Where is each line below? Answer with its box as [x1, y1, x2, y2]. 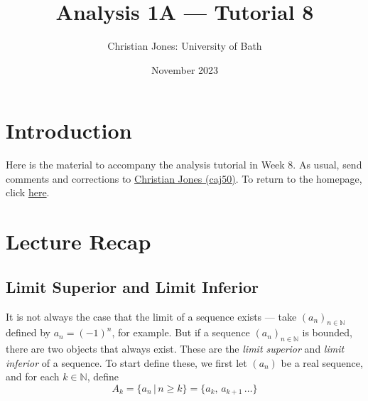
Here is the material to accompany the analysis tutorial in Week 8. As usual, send [6, 157, 362, 172]
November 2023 [151, 62, 219, 77]
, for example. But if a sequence [112, 325, 250, 340]
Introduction [6, 116, 132, 145]
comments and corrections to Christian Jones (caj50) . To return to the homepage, [6, 171, 362, 186]
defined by [6, 325, 51, 340]
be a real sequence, [281, 355, 363, 370]
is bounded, [302, 325, 353, 340]
